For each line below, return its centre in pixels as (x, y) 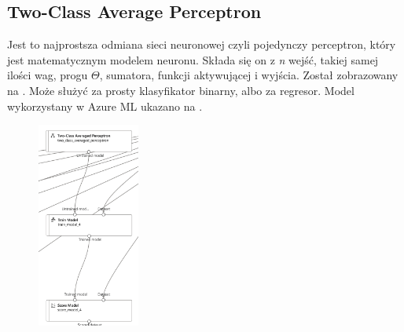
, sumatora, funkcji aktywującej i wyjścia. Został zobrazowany (249, 75)
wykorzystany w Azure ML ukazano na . (105, 106)
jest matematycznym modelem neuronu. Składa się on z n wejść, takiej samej (193, 59)
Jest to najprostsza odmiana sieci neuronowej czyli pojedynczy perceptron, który (202, 44)
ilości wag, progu (48, 75)
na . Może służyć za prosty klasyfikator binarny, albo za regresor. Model (181, 90)
